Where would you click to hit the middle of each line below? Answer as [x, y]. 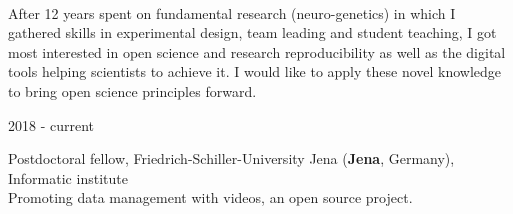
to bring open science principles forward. [132, 90]
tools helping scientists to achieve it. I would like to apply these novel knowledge [255, 71]
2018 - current [51, 124]
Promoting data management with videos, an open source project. [210, 197]
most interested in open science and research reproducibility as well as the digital [257, 51]
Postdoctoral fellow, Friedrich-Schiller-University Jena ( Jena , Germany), [231, 158]
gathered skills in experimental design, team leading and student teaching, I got [252, 32]
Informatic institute [68, 177]
